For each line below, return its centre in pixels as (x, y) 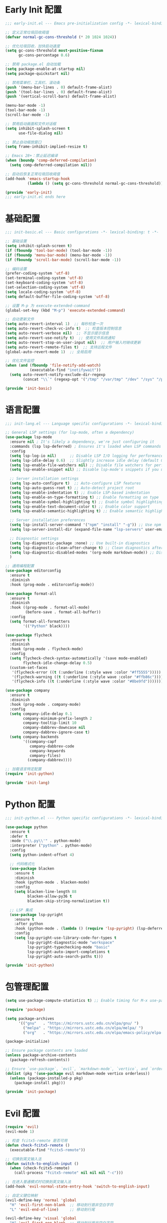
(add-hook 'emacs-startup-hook (38, 179)
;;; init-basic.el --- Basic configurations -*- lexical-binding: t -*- (82, 232)
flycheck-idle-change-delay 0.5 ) (58, 663)
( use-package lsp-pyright (37, 915)
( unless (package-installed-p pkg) (46, 1078)
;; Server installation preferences (47, 520)
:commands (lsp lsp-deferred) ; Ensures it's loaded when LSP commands (85, 447)
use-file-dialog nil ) (41, 133)
